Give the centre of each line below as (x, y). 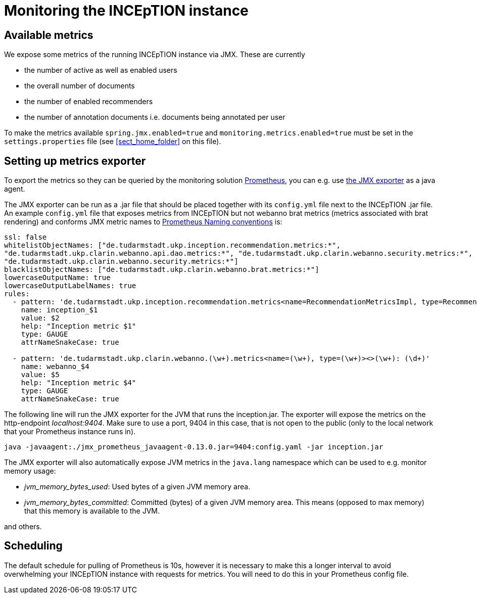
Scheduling (33, 546)
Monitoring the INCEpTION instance (126, 11)
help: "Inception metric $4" (79, 383)
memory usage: (30, 471)
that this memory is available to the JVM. (92, 511)
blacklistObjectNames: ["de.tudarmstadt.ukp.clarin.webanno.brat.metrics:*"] (162, 270)
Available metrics (49, 35)
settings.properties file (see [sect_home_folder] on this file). (113, 142)
